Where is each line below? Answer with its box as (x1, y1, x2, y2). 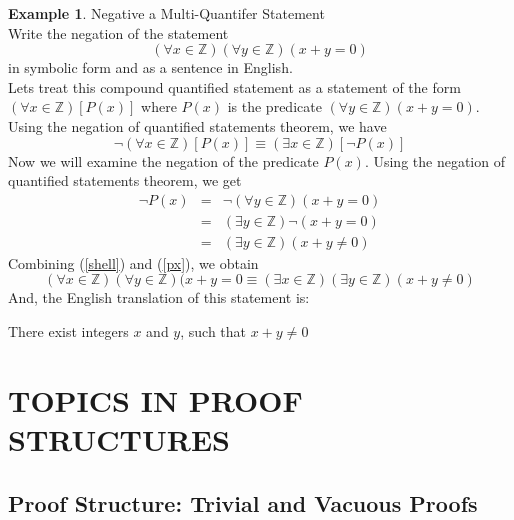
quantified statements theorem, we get (8, 170, 242, 191)
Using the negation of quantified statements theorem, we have (8, 115, 387, 136)
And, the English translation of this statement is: (8, 287, 310, 308)
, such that (180, 321, 247, 342)
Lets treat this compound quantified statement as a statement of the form (8, 76, 461, 97)
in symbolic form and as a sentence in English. (8, 57, 293, 78)
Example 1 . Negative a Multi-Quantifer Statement (8, 3, 325, 23)
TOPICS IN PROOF (8, 379, 303, 420)
